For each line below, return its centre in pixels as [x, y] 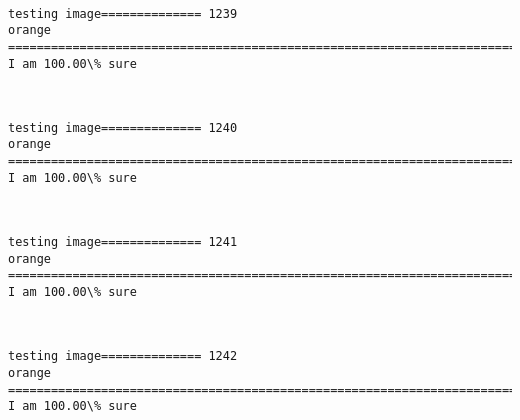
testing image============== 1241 [123, 242]
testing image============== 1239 [123, 13]
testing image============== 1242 [123, 356]
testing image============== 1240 [123, 127]
